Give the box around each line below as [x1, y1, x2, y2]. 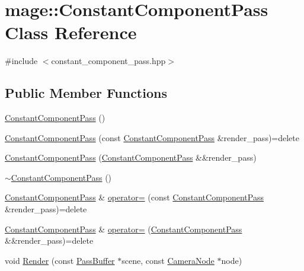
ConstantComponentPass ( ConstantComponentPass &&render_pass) [5, 151, 257, 164]
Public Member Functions [5, 84, 167, 102]
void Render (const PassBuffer [5, 254, 115, 266]
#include [5, 55, 38, 67]
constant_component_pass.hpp [51, 55, 166, 67]
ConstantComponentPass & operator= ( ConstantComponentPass [5, 222, 242, 235]
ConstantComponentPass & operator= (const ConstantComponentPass [5, 191, 264, 203]
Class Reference [5, 20, 137, 44]
